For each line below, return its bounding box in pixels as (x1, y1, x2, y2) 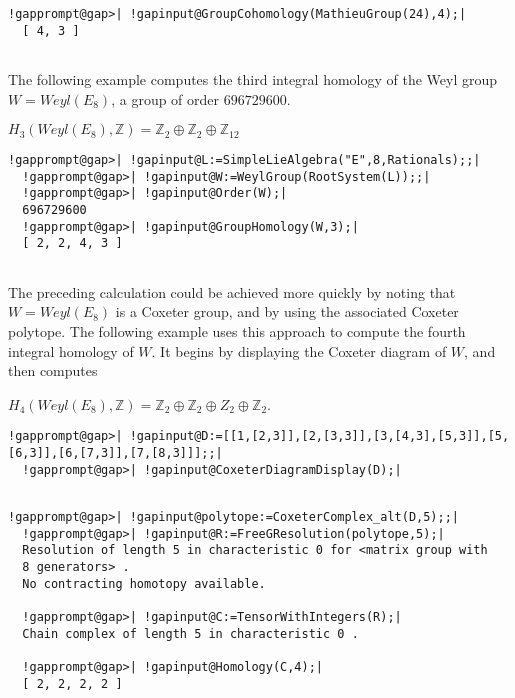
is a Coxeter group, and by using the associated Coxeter (115, 301, 459, 322)
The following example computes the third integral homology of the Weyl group (8, 68, 498, 89)
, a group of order (111, 88, 220, 109)
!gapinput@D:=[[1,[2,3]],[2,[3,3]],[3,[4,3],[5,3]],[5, (129, 429, 510, 444)
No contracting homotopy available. (22, 576, 266, 591)
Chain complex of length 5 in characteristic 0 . (22, 626, 359, 641)
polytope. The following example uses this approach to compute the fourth (8, 320, 466, 341)
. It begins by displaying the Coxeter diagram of (151, 340, 447, 361)
